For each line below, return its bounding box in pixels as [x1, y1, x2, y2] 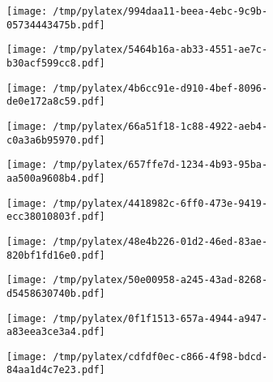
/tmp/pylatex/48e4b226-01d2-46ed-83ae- [53, 235, 268, 247]
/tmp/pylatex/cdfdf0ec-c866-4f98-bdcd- [53, 350, 268, 363]
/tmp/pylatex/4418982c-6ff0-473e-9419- [53, 197, 268, 209]
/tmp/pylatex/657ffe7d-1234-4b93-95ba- [53, 159, 268, 171]
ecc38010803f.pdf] [6, 211, 105, 223]
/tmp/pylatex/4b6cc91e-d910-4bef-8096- [53, 82, 268, 94]
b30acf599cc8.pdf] [6, 57, 105, 69]
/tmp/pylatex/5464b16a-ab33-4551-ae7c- [53, 44, 268, 56]
